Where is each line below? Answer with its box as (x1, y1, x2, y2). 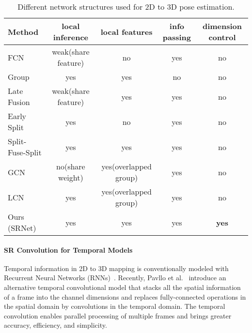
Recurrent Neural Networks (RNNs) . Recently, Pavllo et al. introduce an (4, 272, 226, 283)
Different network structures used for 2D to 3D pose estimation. (17, 1, 235, 12)
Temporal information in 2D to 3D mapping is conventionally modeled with (4, 263, 229, 273)
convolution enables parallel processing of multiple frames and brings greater (4, 310, 232, 320)
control (208, 31, 236, 43)
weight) (58, 172, 83, 183)
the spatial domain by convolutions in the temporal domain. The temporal (4, 301, 225, 311)
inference (53, 31, 88, 43)
